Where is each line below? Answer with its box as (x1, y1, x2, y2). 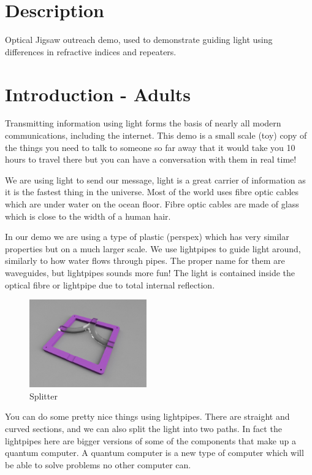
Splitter (29, 389, 58, 402)
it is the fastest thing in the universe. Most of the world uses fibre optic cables (5, 185, 299, 198)
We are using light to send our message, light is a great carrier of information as (5, 173, 306, 186)
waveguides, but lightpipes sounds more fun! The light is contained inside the (5, 266, 295, 279)
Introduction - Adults (5, 81, 191, 106)
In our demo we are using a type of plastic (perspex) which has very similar (5, 230, 289, 243)
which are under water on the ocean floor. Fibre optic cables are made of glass (5, 198, 299, 210)
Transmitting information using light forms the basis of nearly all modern (5, 117, 281, 129)
